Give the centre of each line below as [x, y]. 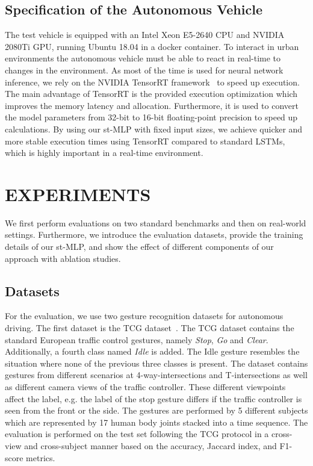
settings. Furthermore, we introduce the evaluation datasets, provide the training [154, 235]
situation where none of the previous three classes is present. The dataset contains [156, 363]
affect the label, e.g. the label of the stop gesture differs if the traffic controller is [153, 398]
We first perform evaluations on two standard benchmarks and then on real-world [156, 222]
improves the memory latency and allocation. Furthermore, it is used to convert [152, 105]
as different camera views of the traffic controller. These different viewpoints [145, 387]
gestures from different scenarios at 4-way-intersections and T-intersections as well [156, 375]
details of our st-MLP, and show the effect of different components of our [139, 247]
